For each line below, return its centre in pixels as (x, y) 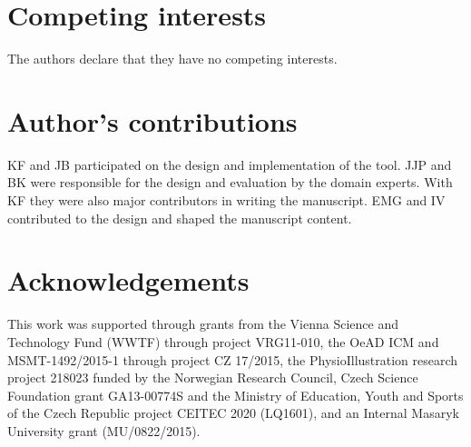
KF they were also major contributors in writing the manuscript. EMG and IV (226, 200)
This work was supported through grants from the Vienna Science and (203, 324)
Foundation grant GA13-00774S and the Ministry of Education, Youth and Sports (235, 395)
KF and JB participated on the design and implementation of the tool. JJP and (230, 164)
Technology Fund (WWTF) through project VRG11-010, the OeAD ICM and (223, 341)
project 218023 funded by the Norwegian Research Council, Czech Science (213, 377)
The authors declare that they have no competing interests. (172, 59)
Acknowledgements (128, 280)
